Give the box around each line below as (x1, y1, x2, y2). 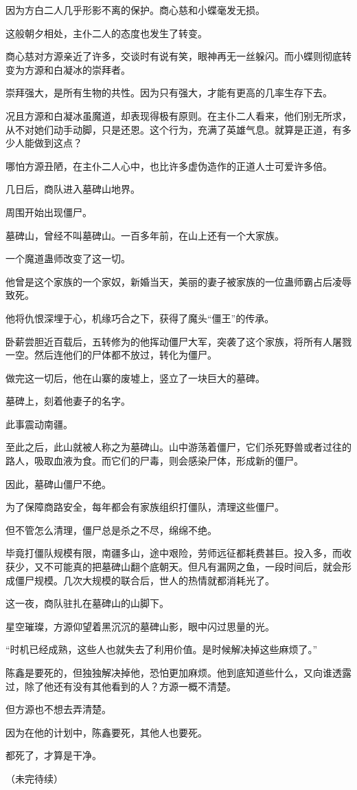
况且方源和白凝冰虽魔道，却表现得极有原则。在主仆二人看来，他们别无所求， (5, 108, 352, 122)
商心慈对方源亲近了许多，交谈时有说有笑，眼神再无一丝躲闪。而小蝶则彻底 (5, 49, 342, 63)
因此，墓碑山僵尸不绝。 (5, 476, 111, 491)
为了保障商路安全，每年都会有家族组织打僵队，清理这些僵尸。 (5, 500, 284, 514)
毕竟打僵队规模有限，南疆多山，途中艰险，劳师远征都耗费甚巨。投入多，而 (5, 546, 342, 560)
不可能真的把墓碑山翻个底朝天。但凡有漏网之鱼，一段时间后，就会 (43, 559, 342, 574)
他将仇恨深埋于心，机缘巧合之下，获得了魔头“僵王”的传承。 (5, 310, 275, 325)
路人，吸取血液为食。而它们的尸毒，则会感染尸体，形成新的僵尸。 (5, 453, 303, 468)
